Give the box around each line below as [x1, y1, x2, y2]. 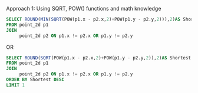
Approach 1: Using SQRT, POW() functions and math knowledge [6, 5, 161, 12]
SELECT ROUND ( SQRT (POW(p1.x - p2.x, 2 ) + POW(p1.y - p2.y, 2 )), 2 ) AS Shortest [6, 55, 192, 61]
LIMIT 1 [6, 82, 25, 88]
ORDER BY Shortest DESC [6, 77, 65, 82]
